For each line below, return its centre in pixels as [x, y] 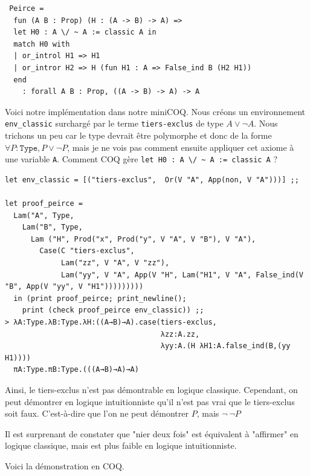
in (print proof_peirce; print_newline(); [100, 298]
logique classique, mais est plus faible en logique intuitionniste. [121, 445]
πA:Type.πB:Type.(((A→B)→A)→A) [76, 370]
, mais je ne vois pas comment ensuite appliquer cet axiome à [181, 147]
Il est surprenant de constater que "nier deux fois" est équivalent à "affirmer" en [152, 433]
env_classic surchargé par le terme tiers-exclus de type [114, 123]
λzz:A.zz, [180, 334]
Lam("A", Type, [44, 215]
